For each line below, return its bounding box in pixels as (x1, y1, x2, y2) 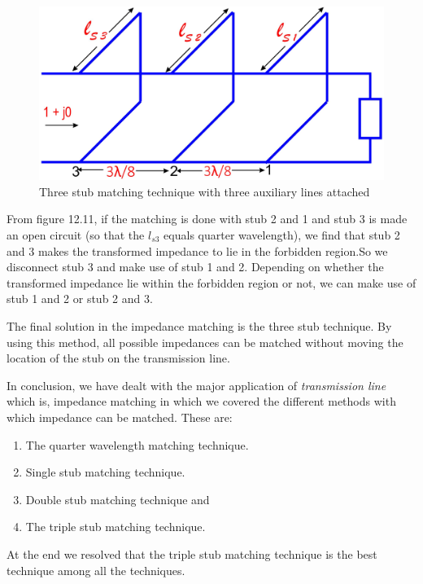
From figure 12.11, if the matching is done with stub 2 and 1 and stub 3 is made (7, 210, 408, 227)
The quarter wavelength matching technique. (25, 436, 249, 453)
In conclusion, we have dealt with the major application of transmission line (7, 376, 386, 393)
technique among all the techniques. (7, 561, 185, 578)
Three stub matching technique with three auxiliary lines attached (39, 182, 370, 200)
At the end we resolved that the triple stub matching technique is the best (7, 545, 377, 562)
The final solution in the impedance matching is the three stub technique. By (7, 317, 392, 334)
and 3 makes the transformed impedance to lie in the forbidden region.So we (7, 242, 388, 259)
